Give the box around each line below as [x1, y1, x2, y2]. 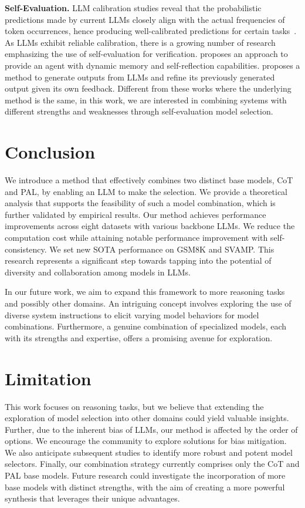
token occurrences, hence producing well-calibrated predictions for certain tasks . [5, 25, 297, 37]
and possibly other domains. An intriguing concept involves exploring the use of [5, 297, 292, 309]
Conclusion [5, 140, 96, 164]
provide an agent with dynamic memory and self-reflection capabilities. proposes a [5, 59, 300, 71]
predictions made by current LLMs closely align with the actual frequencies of [5, 13, 285, 25]
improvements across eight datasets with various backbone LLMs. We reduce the [5, 220, 295, 232]
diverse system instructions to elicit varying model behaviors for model [5, 308, 259, 321]
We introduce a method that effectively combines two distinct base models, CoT [5, 174, 293, 186]
